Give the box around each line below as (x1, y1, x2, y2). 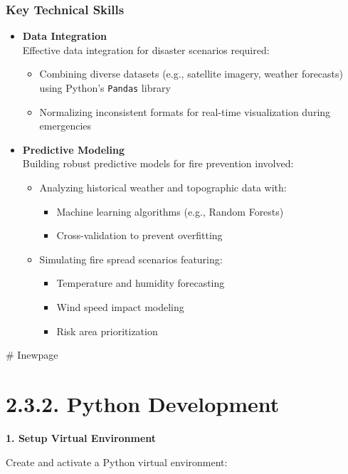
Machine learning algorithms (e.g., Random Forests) (56, 204, 284, 218)
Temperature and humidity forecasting (56, 275, 225, 290)
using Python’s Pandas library (39, 80, 171, 95)
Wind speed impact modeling (56, 300, 184, 314)
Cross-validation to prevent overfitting (56, 228, 223, 243)
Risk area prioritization (56, 323, 158, 338)
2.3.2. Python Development (6, 389, 280, 418)
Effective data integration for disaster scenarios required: (22, 42, 270, 57)
